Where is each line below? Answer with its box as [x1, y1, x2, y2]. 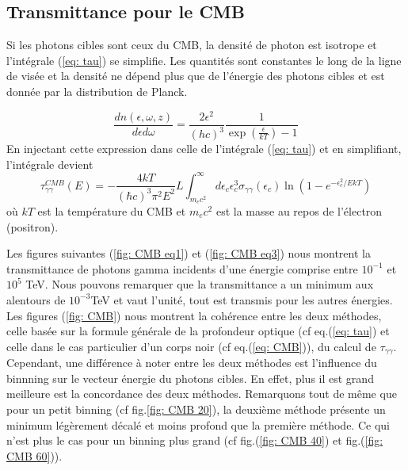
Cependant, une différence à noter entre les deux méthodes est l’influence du [6, 354, 377, 371]
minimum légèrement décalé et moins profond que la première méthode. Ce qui [6, 416, 390, 433]
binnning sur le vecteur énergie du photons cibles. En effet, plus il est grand [6, 369, 374, 386]
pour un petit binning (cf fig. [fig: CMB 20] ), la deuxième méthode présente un [6, 400, 386, 417]
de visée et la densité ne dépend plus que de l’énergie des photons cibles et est [6, 67, 385, 84]
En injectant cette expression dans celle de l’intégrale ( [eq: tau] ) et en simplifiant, [6, 140, 402, 157]
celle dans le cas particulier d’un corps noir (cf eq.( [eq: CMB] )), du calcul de [6, 338, 376, 354]
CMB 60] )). [6, 447, 63, 464]
